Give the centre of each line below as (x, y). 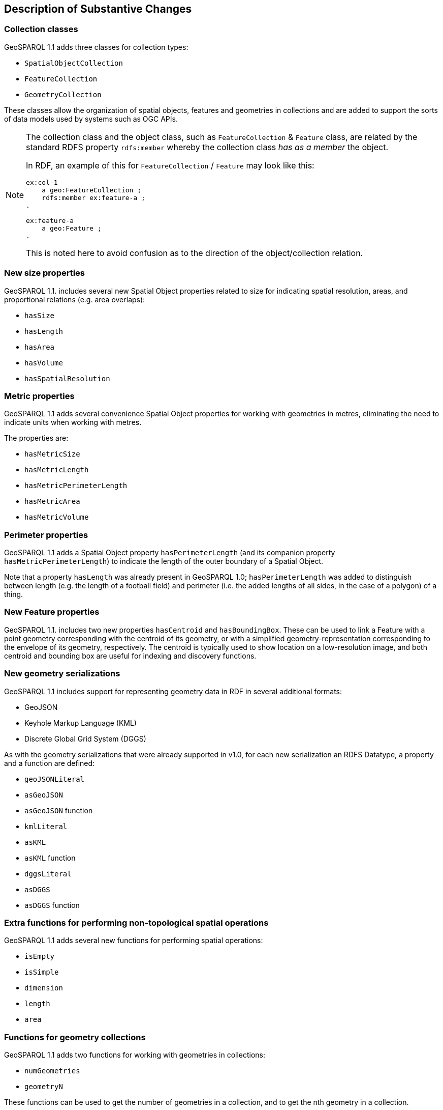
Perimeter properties (46, 535)
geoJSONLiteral (55, 779)
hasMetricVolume (57, 517)
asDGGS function (52, 905)
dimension (44, 988)
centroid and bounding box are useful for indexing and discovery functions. (130, 656)
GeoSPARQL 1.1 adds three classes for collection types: (96, 47)
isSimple (42, 972)
